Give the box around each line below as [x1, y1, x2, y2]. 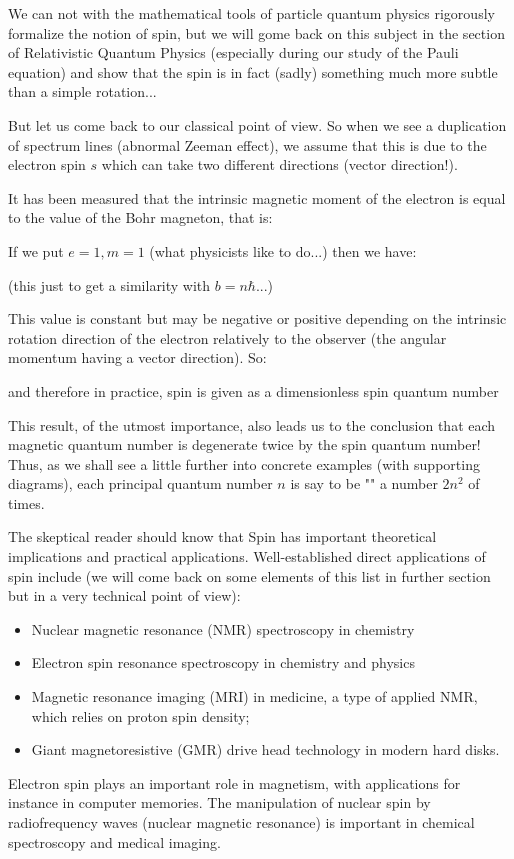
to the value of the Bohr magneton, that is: [8, 207, 273, 228]
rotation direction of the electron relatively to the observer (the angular [8, 327, 447, 348]
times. [8, 492, 45, 513]
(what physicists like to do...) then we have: [149, 240, 417, 261]
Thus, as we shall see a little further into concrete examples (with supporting [8, 453, 480, 474]
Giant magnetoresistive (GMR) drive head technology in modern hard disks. [31, 739, 500, 760]
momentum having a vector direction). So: [8, 347, 267, 368]
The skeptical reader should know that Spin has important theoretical [8, 526, 437, 547]
